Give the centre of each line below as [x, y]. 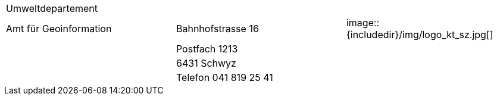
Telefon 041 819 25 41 [224, 77]
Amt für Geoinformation [59, 29]
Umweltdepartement [52, 8]
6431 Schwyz [206, 63]
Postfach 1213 [207, 49]
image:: [363, 23]
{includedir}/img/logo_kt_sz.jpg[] [420, 35]
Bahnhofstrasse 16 [217, 29]
